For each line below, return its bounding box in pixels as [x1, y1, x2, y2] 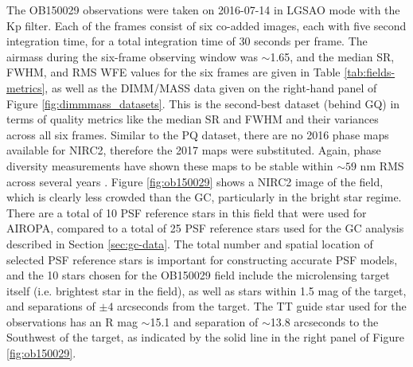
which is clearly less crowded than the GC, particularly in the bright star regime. [6, 189, 402, 205]
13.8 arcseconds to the [270, 313, 379, 330]
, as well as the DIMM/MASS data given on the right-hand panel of [45, 79, 377, 96]
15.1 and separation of [150, 313, 259, 330]
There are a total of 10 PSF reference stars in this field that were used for [6, 204, 367, 221]
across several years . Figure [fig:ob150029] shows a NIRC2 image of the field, [6, 173, 384, 189]
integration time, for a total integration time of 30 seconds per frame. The [6, 33, 368, 49]
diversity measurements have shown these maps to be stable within [6, 157, 333, 174]
